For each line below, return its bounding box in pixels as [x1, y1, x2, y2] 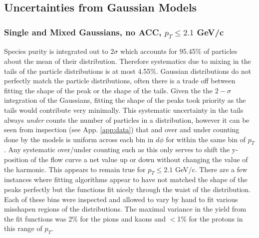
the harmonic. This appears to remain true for [4, 164, 146, 174]
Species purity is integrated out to [4, 46, 108, 56]
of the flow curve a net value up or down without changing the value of [30, 154, 248, 165]
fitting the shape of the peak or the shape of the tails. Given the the [4, 85, 213, 95]
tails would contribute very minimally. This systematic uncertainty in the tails [4, 104, 244, 115]
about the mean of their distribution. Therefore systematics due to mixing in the [4, 55, 251, 66]
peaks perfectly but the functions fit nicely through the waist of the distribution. [4, 184, 251, 195]
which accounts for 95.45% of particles [120, 46, 238, 56]
